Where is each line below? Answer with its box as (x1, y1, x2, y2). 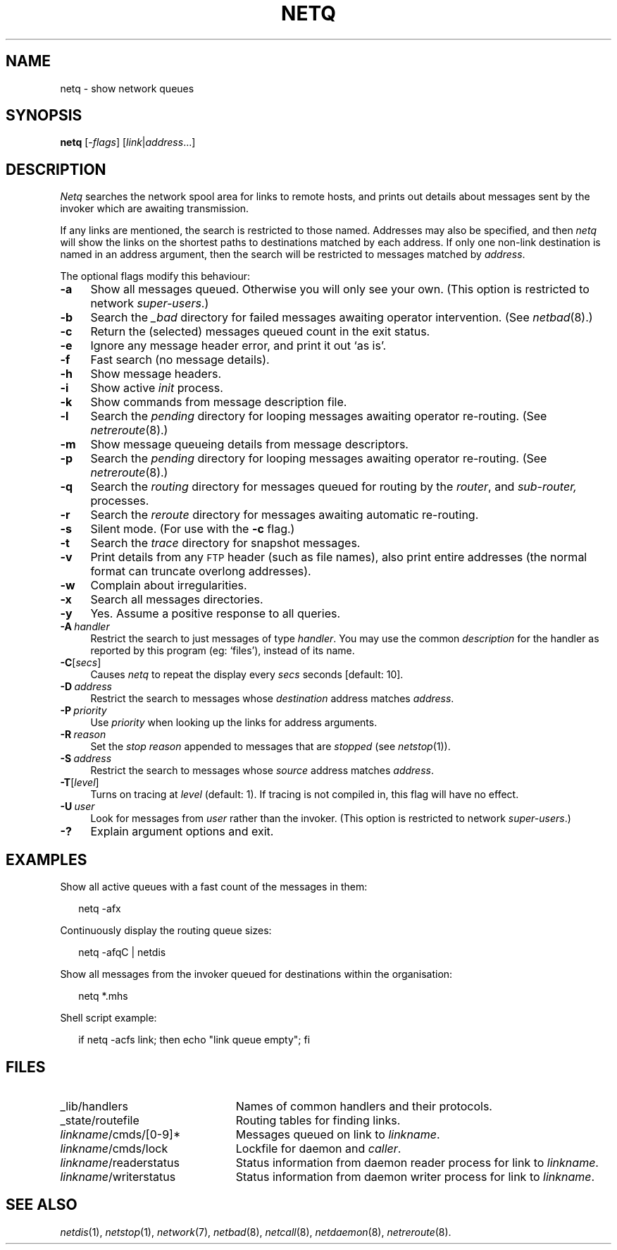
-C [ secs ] (60, 656, 101, 669)
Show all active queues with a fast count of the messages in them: (60, 881, 368, 893)
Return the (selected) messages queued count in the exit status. (90, 324, 430, 339)
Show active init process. (90, 381, 223, 396)
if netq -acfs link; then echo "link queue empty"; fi (78, 1034, 311, 1046)
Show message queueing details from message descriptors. (90, 437, 409, 452)
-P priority (60, 704, 107, 717)
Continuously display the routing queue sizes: (60, 924, 272, 937)
